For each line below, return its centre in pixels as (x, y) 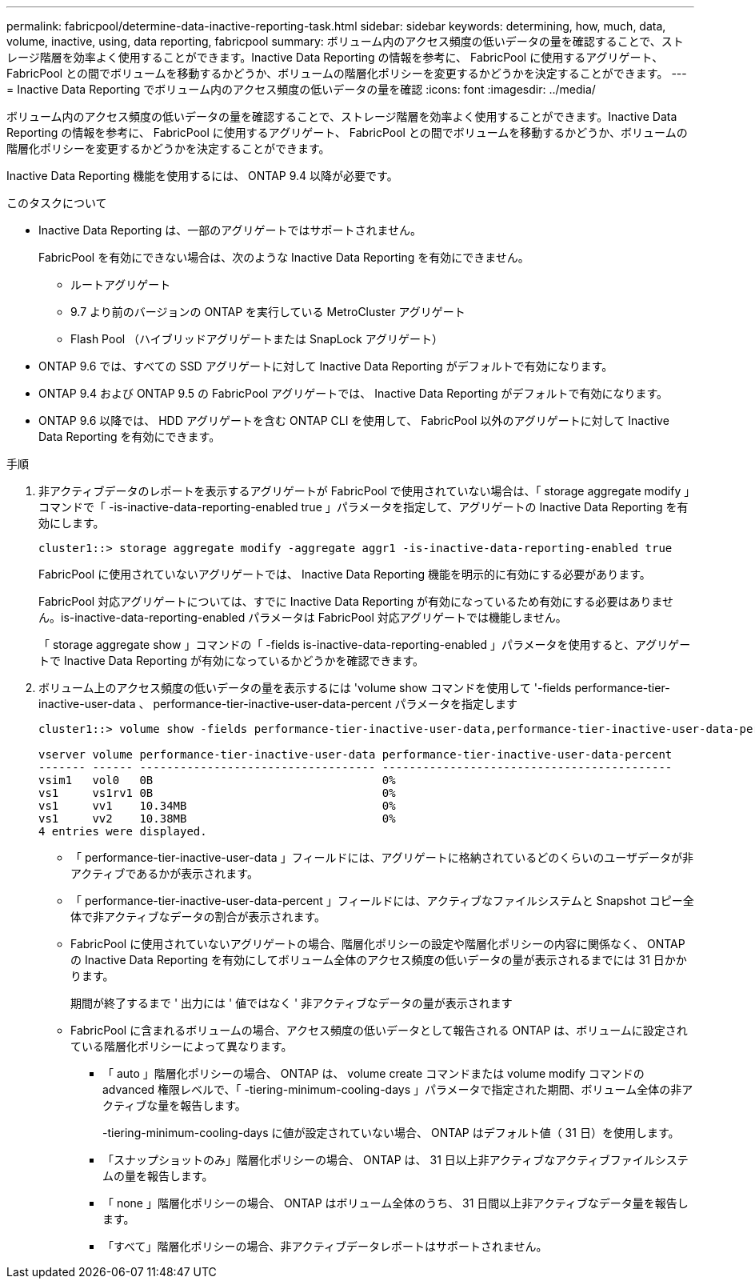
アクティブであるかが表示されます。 (164, 873)
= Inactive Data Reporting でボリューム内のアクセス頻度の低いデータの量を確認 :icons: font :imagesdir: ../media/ (301, 89)
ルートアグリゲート (121, 284)
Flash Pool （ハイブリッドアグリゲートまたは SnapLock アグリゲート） (257, 339)
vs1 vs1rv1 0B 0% (217, 793)
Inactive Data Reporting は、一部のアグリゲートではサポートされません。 (230, 230)
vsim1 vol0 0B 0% (217, 780)
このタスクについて (57, 203)
